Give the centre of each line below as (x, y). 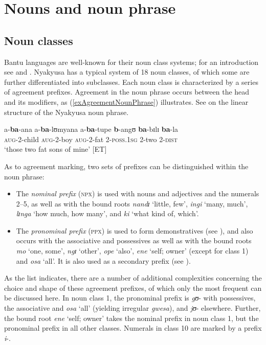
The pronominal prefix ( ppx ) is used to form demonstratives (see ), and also (135, 230)
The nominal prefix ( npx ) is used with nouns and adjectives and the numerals (138, 193)
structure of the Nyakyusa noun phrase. (66, 112)
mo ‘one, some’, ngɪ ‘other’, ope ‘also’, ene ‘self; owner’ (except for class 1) (132, 251)
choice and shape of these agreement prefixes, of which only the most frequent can (133, 287)
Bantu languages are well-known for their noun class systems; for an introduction (131, 62)
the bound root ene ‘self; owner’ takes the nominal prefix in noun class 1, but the (131, 318)
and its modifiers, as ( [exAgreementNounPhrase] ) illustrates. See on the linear (126, 101)
